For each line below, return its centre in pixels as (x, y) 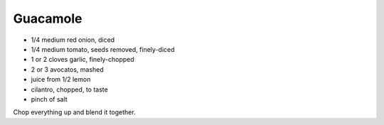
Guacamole (48, 18)
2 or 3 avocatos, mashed (68, 69)
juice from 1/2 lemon (61, 80)
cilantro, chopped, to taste (69, 89)
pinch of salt (49, 99)
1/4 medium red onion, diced (73, 40)
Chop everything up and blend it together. (74, 112)
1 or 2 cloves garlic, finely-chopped (82, 60)
